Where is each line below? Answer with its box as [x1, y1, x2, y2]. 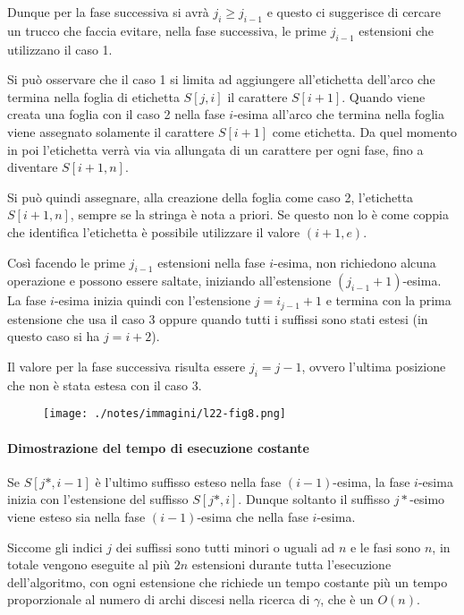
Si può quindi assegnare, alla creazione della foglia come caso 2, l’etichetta [7, 187, 414, 206]
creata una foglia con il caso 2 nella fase [7, 105, 225, 124]
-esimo [409, 490, 445, 508]
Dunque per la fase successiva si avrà [7, 3, 209, 21]
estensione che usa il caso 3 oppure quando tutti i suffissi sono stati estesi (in [7, 309, 428, 328]
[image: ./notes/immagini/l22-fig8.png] [43, 407, 287, 421]
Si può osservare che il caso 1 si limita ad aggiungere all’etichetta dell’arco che [7, 70, 435, 89]
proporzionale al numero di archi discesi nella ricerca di [7, 590, 310, 609]
